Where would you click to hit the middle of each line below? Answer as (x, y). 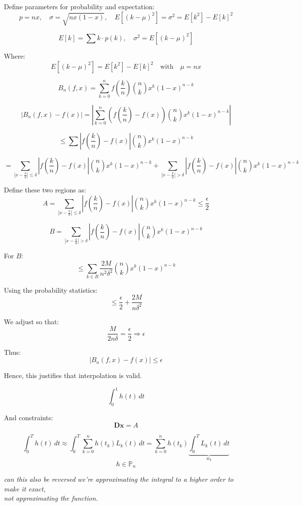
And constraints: (29, 418)
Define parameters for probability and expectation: (79, 6)
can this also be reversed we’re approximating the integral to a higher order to (119, 479)
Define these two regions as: (45, 190)
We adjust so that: (32, 321)
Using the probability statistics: (51, 290)
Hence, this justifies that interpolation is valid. (73, 375)
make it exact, (25, 488)
